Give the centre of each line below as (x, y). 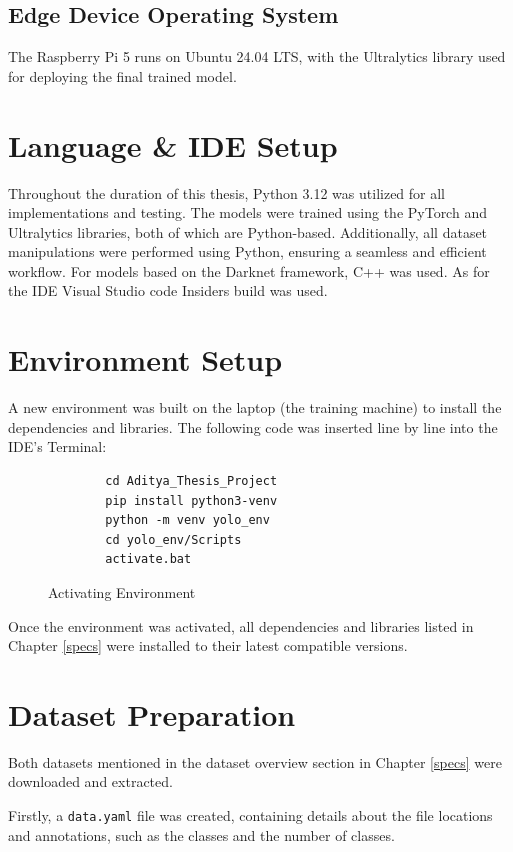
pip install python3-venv (191, 500)
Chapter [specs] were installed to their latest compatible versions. (208, 645)
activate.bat (148, 559)
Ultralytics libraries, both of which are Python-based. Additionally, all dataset (248, 231)
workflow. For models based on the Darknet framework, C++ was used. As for (249, 270)
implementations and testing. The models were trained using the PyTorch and (247, 212)
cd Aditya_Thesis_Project (191, 480)
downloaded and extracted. (90, 781)
